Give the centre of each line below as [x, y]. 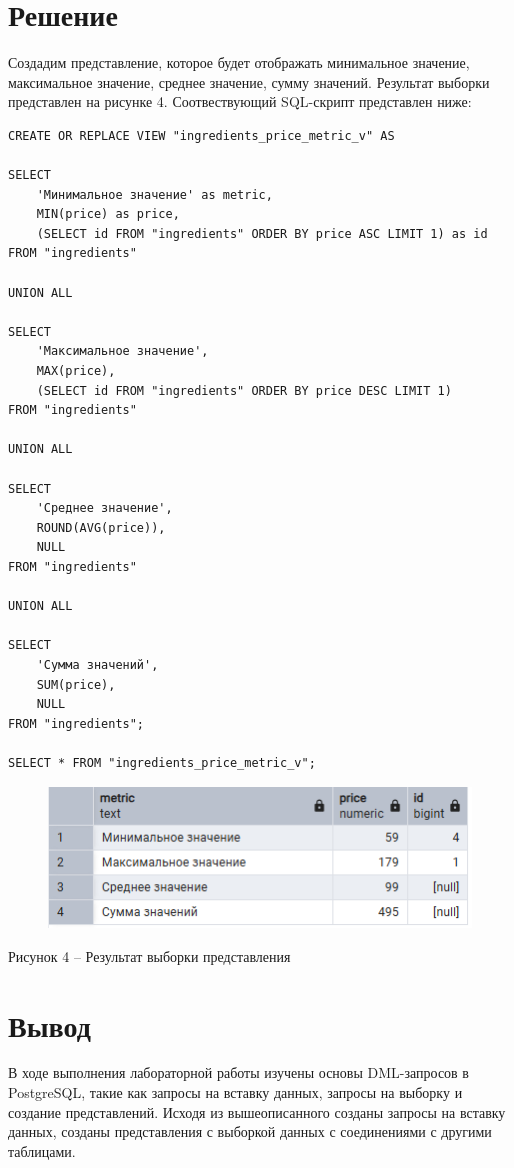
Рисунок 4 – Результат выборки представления [149, 955]
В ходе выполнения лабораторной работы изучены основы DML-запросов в [238, 1072]
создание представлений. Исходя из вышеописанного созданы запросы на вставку [257, 1111]
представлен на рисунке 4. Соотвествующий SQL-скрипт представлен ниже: [240, 101]
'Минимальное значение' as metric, [154, 194]
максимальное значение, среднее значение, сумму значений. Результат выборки [249, 81]
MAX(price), [76, 371]
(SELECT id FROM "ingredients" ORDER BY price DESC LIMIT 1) [244, 390]
